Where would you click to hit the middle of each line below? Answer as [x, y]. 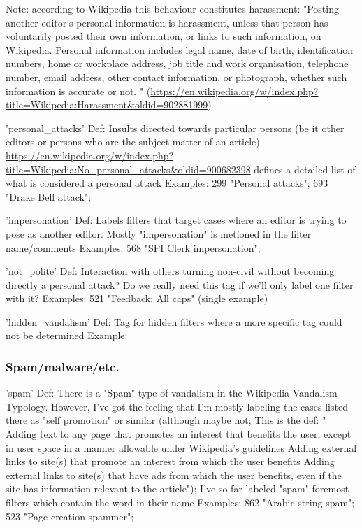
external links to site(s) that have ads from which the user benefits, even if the [174, 475]
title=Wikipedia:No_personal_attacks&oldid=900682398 [128, 169]
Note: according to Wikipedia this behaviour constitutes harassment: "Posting [172, 8]
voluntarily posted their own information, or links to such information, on [164, 36]
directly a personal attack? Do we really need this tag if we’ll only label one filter [180, 284]
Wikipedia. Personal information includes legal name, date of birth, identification [180, 49]
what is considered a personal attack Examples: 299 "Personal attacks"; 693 [167, 183]
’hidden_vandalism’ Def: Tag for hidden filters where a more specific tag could [174, 321]
